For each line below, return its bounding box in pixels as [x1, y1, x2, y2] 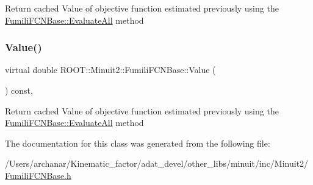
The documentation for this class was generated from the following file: [5, 136, 270, 149]
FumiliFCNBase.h [5, 169, 71, 181]
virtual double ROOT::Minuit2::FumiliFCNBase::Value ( [5, 63, 216, 76]
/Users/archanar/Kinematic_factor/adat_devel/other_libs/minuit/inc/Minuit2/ [5, 157, 309, 170]
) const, [5, 84, 33, 96]
